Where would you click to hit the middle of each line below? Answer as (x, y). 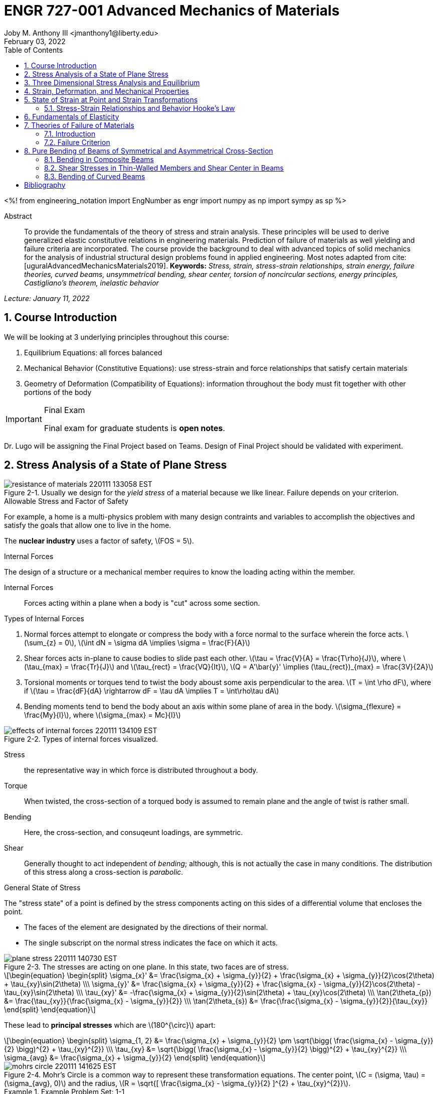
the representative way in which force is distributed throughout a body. (141, 770)
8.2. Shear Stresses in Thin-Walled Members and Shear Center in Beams (164, 168)
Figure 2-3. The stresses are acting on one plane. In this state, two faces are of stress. (147, 967)
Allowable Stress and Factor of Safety (66, 501)
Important (24, 419)
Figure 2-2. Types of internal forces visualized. (81, 739)
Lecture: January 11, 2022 (47, 298)
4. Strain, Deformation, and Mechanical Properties (107, 91)
